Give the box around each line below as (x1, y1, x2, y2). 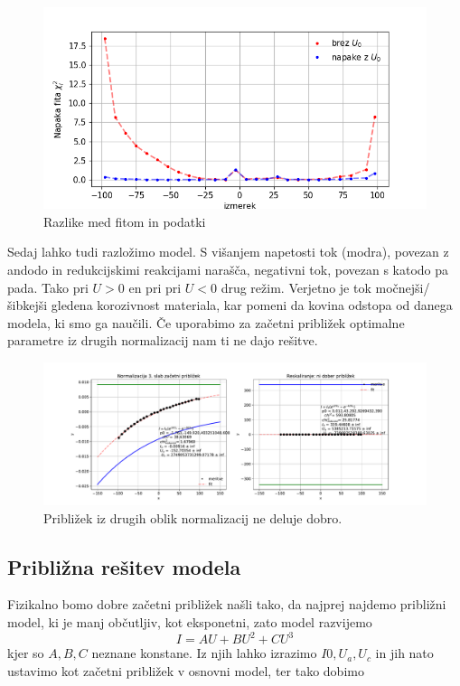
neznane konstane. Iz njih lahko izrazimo (91, 644, 317, 663)
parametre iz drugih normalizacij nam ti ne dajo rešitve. (7, 331, 318, 350)
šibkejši (7, 296, 48, 315)
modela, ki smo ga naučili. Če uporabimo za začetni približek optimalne (7, 313, 405, 332)
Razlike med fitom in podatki (43, 211, 206, 230)
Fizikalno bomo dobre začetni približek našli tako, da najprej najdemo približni (7, 595, 446, 614)
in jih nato (375, 644, 434, 663)
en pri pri (128, 277, 182, 296)
